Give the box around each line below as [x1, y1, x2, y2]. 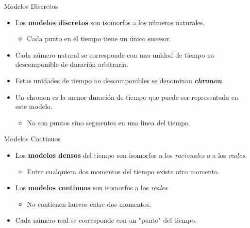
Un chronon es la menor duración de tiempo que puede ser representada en [15, 91, 238, 102]
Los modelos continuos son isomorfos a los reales [15, 182, 167, 193]
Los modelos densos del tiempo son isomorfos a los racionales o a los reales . [15, 150, 247, 160]
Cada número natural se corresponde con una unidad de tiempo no [15, 49, 215, 60]
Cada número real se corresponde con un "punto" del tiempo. [15, 215, 197, 225]
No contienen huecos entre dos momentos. [27, 198, 151, 209]
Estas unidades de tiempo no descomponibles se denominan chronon [15, 75, 222, 85]
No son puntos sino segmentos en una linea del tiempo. [27, 117, 190, 127]
